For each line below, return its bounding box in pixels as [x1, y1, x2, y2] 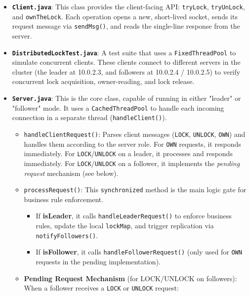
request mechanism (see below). [24, 168, 119, 178]
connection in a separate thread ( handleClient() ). [12, 112, 167, 123]
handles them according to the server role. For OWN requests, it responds [24, 138, 241, 149]
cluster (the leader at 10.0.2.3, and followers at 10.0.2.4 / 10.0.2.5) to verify [12, 66, 240, 77]
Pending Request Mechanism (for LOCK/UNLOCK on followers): [24, 273, 237, 283]
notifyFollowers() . [36, 230, 98, 240]
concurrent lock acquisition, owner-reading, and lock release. [12, 76, 195, 86]
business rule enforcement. [24, 194, 104, 204]
